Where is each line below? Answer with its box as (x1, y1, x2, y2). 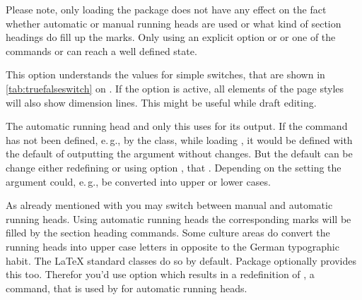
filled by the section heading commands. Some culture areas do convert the (6, 225, 330, 240)
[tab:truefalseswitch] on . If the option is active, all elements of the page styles (6, 80, 344, 95)
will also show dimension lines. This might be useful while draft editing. (6, 95, 317, 109)
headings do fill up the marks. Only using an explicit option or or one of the (6, 30, 336, 44)
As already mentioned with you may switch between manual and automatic (6, 198, 333, 212)
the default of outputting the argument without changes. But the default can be (6, 146, 353, 161)
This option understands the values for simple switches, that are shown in (6, 67, 325, 82)
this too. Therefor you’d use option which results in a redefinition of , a (6, 267, 315, 282)
